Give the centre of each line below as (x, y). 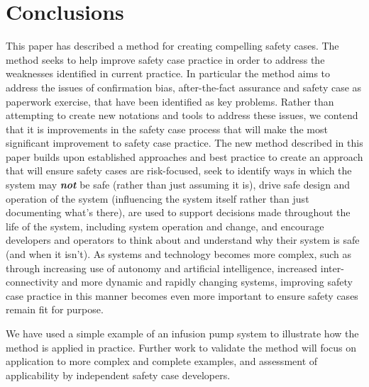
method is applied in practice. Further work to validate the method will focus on (181, 347)
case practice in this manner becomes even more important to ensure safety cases (182, 295)
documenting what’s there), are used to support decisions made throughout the (178, 212)
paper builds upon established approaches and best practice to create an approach (184, 156)
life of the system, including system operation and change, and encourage (165, 226)
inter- (332, 268)
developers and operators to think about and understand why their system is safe (183, 240)
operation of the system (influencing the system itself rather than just (158, 198)
